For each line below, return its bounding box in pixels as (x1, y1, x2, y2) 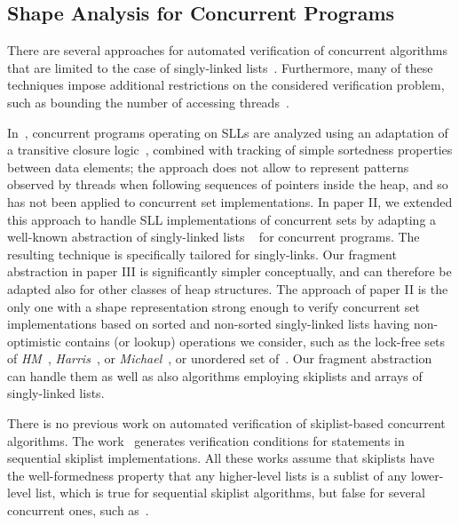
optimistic (7, 331, 61, 350)
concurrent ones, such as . (7, 501, 149, 520)
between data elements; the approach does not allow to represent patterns (7, 157, 409, 176)
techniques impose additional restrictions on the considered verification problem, (7, 76, 445, 94)
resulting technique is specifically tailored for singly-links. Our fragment (7, 244, 397, 263)
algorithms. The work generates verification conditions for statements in (7, 431, 405, 449)
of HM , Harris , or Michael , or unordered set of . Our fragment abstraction (7, 349, 432, 368)
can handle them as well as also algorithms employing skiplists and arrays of (7, 366, 423, 385)
